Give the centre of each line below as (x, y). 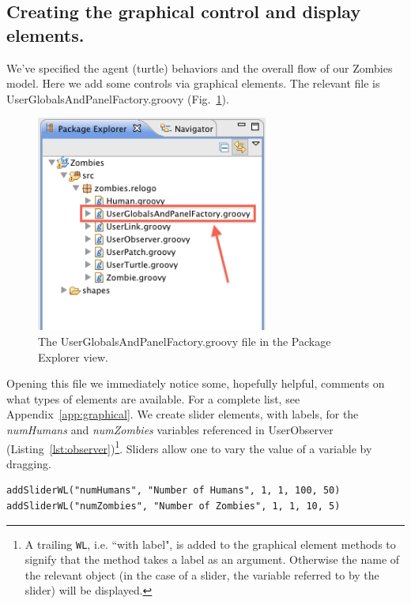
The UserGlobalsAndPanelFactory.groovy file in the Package (185, 341)
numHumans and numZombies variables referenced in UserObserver (170, 429)
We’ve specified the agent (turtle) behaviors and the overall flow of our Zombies (200, 68)
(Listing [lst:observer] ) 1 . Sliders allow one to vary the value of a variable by (189, 447)
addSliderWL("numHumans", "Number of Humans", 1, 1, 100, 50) (173, 491)
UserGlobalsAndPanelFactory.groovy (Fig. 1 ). (118, 98)
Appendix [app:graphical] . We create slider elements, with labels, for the (183, 414)
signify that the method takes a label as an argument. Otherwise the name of (212, 559)
